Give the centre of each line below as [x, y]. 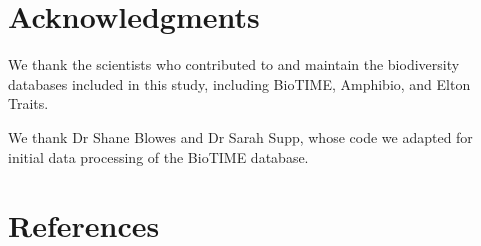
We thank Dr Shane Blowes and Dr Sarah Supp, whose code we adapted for [240, 136]
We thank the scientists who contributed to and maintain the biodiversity [234, 64]
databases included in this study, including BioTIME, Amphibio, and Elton [239, 83]
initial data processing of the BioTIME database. [158, 156]
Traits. [28, 103]
